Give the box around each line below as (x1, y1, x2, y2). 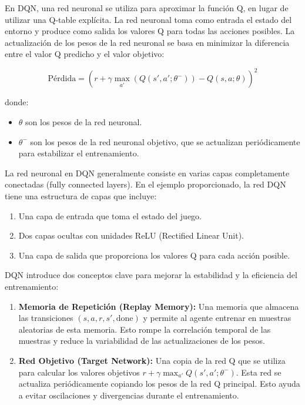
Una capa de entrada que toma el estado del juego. (18, 209, 202, 222)
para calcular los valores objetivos (18, 366, 140, 378)
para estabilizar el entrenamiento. (18, 147, 139, 159)
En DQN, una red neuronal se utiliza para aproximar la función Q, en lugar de (5, 2, 289, 14)
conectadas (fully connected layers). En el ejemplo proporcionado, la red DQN (5, 178, 286, 190)
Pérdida (48, 75, 76, 83)
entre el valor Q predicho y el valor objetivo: (5, 48, 165, 60)
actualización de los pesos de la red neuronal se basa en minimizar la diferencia (5, 36, 290, 48)
